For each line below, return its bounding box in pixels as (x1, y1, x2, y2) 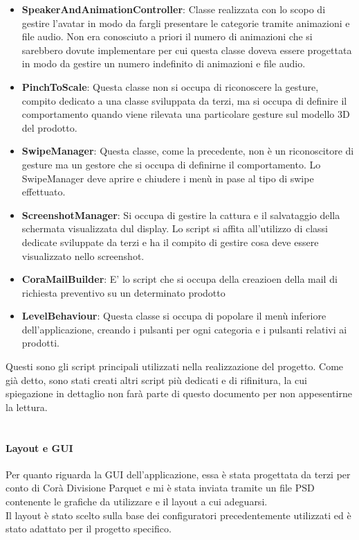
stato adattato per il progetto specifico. (6, 521, 172, 536)
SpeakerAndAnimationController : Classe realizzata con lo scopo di (21, 2, 326, 16)
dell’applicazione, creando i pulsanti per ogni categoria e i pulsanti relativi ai (21, 322, 347, 336)
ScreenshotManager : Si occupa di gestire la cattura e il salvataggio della (21, 207, 340, 222)
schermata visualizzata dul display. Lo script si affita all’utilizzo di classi (21, 221, 328, 236)
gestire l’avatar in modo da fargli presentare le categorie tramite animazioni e (21, 15, 350, 30)
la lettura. (6, 399, 48, 414)
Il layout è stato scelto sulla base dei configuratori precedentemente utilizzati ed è (6, 507, 351, 522)
